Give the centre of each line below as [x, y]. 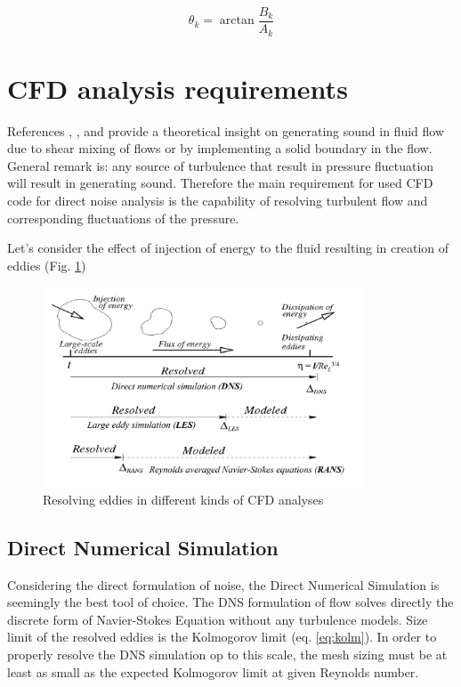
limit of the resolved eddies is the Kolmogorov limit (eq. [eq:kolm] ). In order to [222, 637]
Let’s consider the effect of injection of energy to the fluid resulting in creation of [228, 248]
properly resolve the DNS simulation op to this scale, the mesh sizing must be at [227, 655]
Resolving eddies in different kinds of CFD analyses [183, 499]
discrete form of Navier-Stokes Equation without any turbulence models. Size [218, 619]
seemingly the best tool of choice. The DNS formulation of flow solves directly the [230, 602]
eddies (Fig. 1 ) [47, 265]
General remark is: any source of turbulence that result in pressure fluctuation [221, 165]
